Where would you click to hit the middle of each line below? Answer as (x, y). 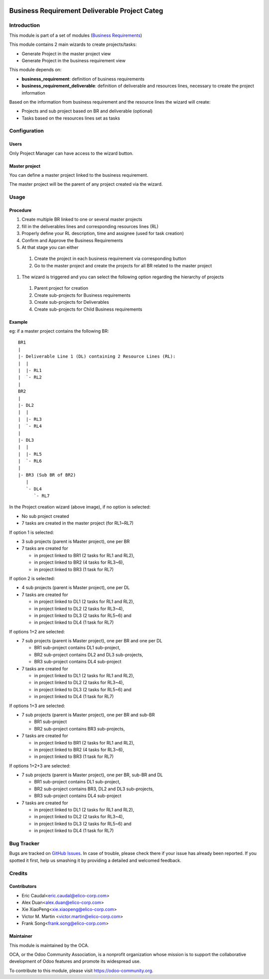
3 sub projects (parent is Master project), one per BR (76, 541)
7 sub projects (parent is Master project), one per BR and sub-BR (88, 715)
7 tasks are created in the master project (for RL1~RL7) (78, 523)
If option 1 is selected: (32, 532)
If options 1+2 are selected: (37, 631)
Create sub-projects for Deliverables (71, 302)
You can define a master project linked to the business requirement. (79, 175)
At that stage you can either (50, 247)
